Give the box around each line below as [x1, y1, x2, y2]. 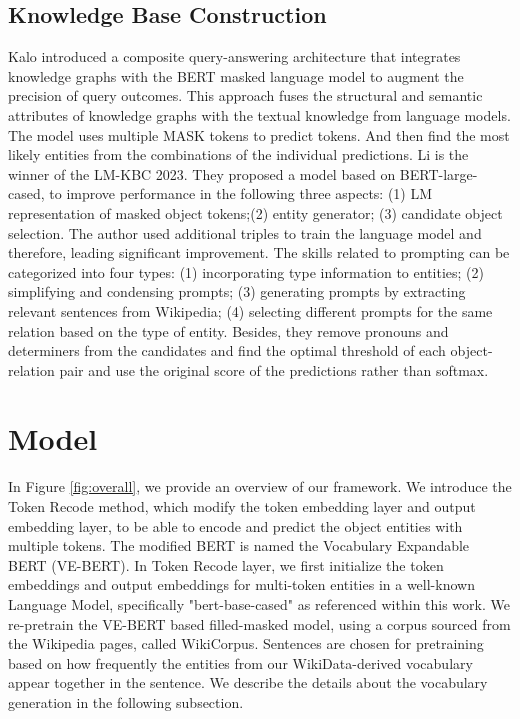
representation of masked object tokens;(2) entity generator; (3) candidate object [8, 202, 503, 223]
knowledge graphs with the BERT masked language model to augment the [8, 65, 464, 86]
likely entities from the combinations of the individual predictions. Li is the [8, 144, 469, 165]
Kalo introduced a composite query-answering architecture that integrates [8, 46, 461, 67]
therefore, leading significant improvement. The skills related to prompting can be [8, 242, 510, 263]
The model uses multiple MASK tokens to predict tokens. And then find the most [8, 124, 510, 145]
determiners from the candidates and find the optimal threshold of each [8, 340, 446, 361]
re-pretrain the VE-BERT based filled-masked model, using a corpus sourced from [8, 613, 511, 634]
